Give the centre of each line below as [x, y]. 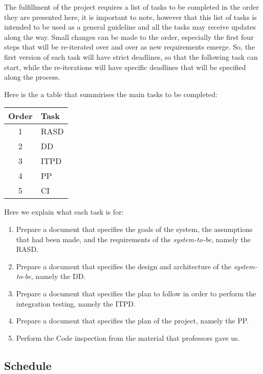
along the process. [32, 77]
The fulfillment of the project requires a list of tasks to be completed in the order [131, 7]
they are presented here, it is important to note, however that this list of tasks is [130, 17]
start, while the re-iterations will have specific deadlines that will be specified [125, 67]
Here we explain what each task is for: [64, 212]
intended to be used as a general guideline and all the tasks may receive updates [130, 27]
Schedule [28, 365]
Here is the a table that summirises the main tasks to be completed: [111, 94]
